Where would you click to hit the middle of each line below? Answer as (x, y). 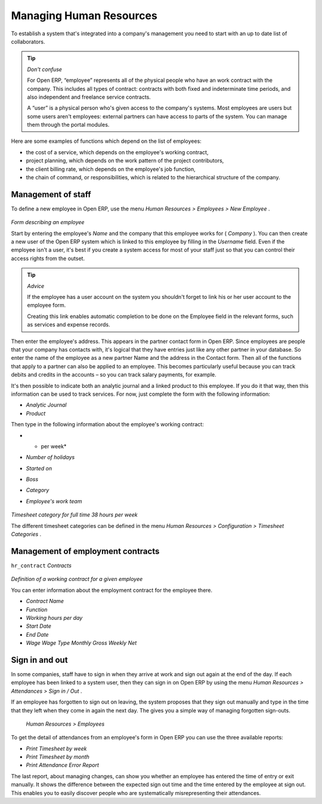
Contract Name (45, 601)
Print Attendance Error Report (63, 765)
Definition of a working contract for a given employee (77, 579)
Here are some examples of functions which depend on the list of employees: (106, 141)
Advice (36, 286)
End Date (37, 634)
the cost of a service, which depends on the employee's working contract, (117, 152)
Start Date (39, 626)
